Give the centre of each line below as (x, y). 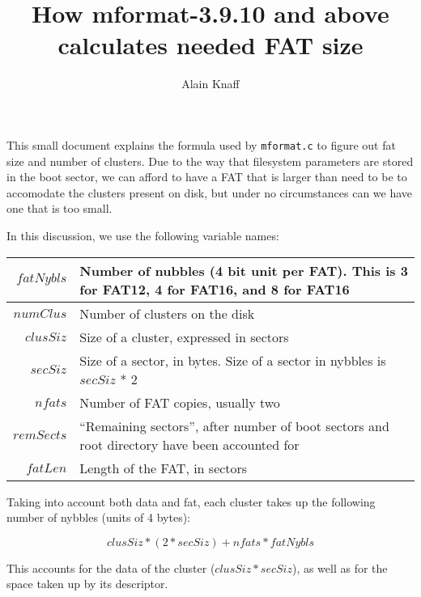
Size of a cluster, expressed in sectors (184, 337)
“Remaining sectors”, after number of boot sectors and (234, 426)
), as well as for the (340, 567)
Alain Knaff (210, 84)
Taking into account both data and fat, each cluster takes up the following (191, 501)
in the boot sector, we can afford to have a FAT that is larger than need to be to (207, 177)
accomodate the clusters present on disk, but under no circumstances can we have (210, 192)
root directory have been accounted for (189, 444)
